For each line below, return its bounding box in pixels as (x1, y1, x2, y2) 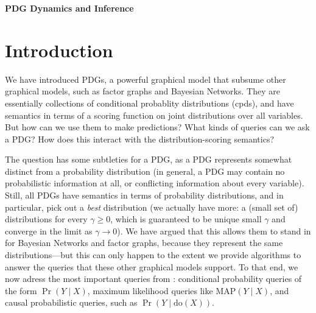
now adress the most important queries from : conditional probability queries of (5, 272, 302, 285)
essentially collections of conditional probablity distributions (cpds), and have (5, 96, 294, 109)
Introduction (5, 37, 113, 62)
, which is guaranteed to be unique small (110, 213, 262, 225)
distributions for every (5, 213, 88, 225)
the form (5, 284, 37, 297)
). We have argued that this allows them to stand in (117, 224, 311, 237)
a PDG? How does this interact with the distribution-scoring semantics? (5, 132, 275, 145)
